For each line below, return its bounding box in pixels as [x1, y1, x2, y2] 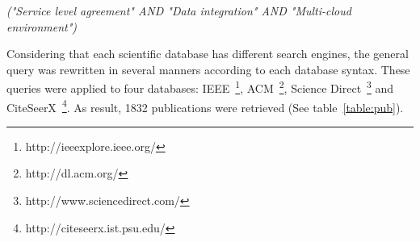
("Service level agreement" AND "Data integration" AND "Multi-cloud [6, 2, 351, 19]
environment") [6, 18, 78, 35]
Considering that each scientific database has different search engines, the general [6, 45, 409, 62]
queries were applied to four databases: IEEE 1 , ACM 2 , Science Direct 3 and [6, 77, 394, 97]
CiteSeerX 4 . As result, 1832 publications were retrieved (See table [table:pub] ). [6, 96, 404, 115]
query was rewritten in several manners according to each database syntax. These [6, 60, 410, 77]
